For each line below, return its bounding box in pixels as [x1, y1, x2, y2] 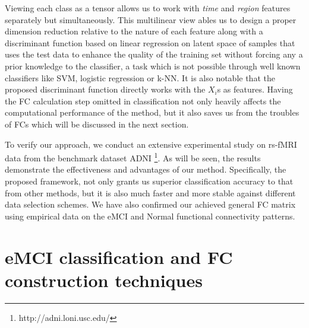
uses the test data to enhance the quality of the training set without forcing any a [5, 48, 303, 60]
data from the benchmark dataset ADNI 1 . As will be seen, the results [5, 150, 261, 164]
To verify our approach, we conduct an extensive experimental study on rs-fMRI [5, 138, 297, 150]
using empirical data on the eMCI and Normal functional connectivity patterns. [5, 209, 295, 222]
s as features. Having [217, 83, 293, 95]
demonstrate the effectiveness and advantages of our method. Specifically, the [5, 163, 286, 176]
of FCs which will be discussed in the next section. [5, 117, 189, 130]
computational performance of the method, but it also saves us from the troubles [5, 106, 299, 119]
